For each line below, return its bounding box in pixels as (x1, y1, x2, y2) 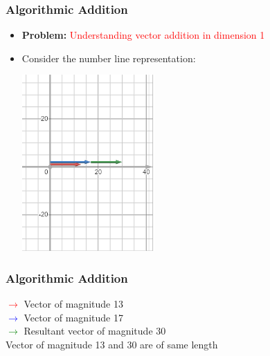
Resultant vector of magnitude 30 (24, 324, 166, 338)
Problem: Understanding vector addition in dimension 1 (21, 28, 265, 42)
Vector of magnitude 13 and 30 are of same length (6, 337, 218, 352)
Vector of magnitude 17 (24, 310, 123, 324)
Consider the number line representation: (21, 50, 196, 65)
